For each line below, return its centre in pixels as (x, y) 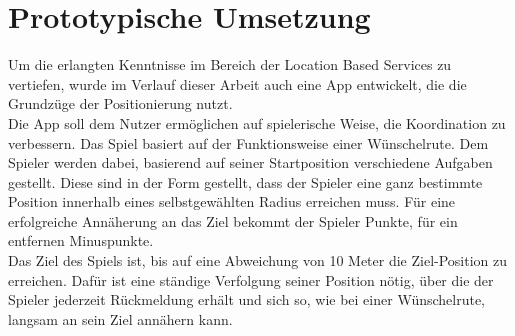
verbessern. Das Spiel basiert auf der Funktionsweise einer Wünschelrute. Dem (248, 142)
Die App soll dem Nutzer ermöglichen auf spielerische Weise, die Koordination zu (257, 122)
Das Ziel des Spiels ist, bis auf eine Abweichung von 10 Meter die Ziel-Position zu (258, 260)
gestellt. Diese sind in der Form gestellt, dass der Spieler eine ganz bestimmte (245, 181)
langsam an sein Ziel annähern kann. (120, 318)
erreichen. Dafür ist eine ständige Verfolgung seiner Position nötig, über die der (251, 279)
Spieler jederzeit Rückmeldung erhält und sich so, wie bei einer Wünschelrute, (247, 299)
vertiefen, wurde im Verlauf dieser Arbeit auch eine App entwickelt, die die (237, 83)
